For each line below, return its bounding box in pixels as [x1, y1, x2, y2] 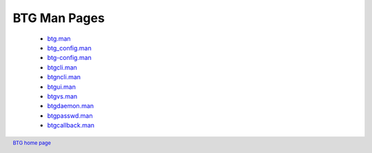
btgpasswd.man [47, 111, 93, 120]
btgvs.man [47, 92, 78, 100]
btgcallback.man [47, 121, 95, 130]
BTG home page [12, 140, 52, 147]
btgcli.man [47, 63, 77, 72]
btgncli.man [47, 73, 81, 81]
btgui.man [47, 83, 76, 91]
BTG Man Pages [12, 10, 105, 25]
